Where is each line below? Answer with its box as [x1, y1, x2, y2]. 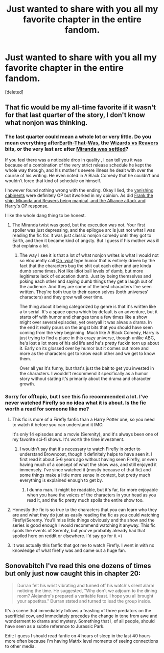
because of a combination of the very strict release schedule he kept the [5, 162, 152, 168]
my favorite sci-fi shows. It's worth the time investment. [12, 436, 125, 442]
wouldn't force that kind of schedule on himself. [5, 178, 101, 184]
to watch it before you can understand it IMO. [12, 421, 104, 428]
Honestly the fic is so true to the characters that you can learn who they [12, 507, 158, 513]
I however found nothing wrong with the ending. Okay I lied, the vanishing [5, 187, 154, 193]
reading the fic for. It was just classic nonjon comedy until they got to [12, 232, 152, 238]
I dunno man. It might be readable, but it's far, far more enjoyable [26, 487, 158, 492]
